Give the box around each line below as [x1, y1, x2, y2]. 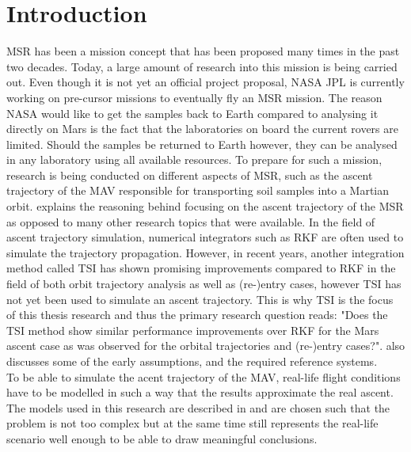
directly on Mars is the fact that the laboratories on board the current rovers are [6, 120, 398, 137]
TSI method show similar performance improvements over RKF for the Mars [6, 321, 379, 338]
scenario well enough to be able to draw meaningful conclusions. [6, 430, 318, 446]
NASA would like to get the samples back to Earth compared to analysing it [6, 104, 379, 121]
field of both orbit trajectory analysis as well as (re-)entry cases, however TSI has [6, 275, 401, 292]
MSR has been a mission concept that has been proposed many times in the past [6, 43, 400, 59]
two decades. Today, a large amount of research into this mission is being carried [6, 58, 398, 74]
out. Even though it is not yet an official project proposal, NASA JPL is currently [6, 74, 405, 90]
